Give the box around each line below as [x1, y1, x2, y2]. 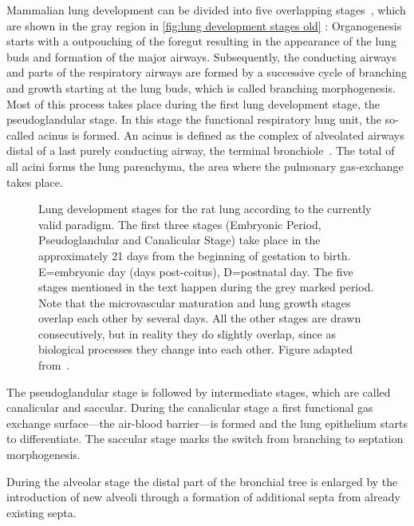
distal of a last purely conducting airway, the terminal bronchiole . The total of [6, 142, 395, 159]
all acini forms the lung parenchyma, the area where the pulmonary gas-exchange [6, 157, 404, 174]
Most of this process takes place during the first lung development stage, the [6, 95, 380, 112]
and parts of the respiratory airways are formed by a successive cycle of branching [6, 64, 408, 81]
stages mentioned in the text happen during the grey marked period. [38, 279, 374, 295]
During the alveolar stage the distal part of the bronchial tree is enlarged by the [6, 473, 398, 489]
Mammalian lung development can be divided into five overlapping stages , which [6, 2, 406, 18]
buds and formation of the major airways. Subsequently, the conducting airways [6, 48, 396, 65]
